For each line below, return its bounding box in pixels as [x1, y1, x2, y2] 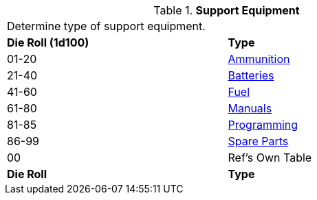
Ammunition [228, 52, 290, 66]
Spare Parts [228, 134, 289, 148]
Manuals [228, 101, 272, 115]
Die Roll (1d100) [7, 36, 89, 49]
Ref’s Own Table [228, 151, 312, 164]
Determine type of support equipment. [7, 19, 206, 33]
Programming [228, 118, 298, 132]
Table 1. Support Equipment [153, 3, 300, 17]
